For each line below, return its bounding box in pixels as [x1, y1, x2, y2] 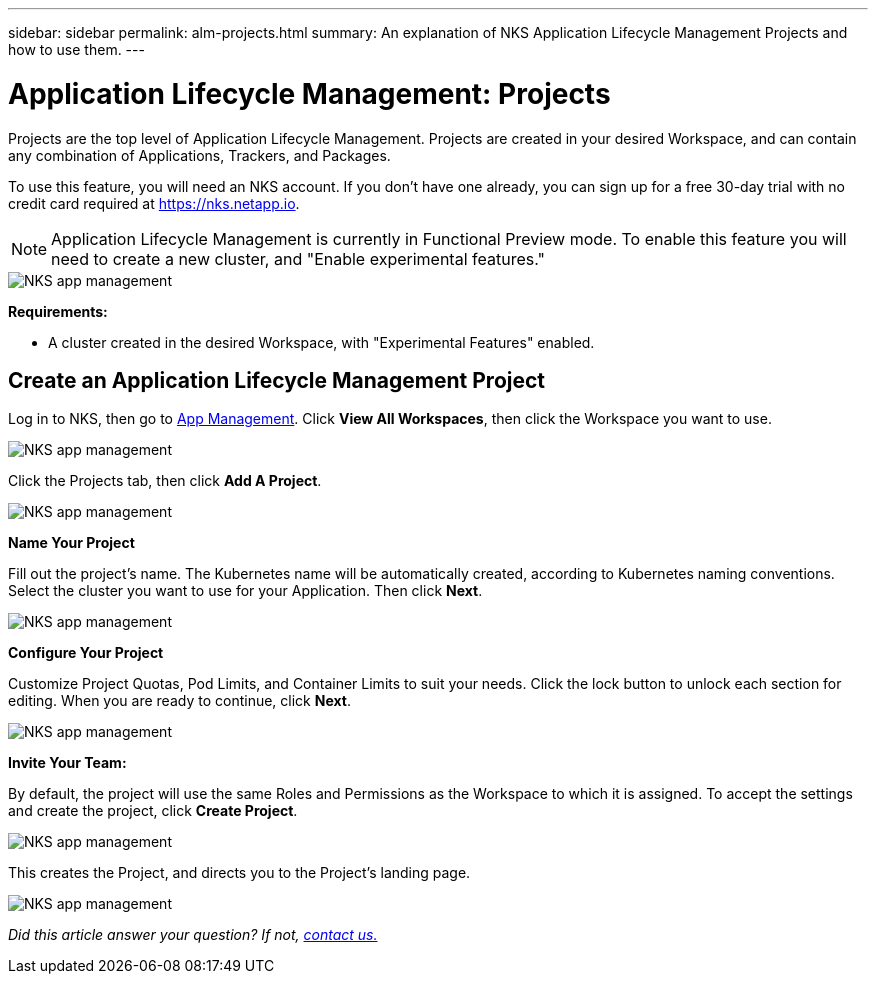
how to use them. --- [8, 41, 145, 58]
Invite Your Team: [8, 754, 127, 772]
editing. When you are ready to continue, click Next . [8, 692, 351, 710]
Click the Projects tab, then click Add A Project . [8, 472, 322, 490]
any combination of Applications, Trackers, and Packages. [8, 146, 391, 164]
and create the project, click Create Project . [8, 802, 298, 820]
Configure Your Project [8, 644, 164, 662]
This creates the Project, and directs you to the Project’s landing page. [8, 864, 471, 882]
